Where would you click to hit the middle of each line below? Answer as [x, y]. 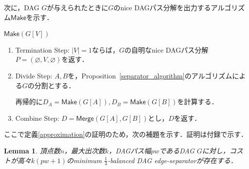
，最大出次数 [85, 150]
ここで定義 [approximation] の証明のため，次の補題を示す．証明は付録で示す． [126, 134]
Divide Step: [34, 75]
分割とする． [55, 85]
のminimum [84, 160]
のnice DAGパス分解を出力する [162, 7]
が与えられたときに [78, 7]
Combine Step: [37, 118]
